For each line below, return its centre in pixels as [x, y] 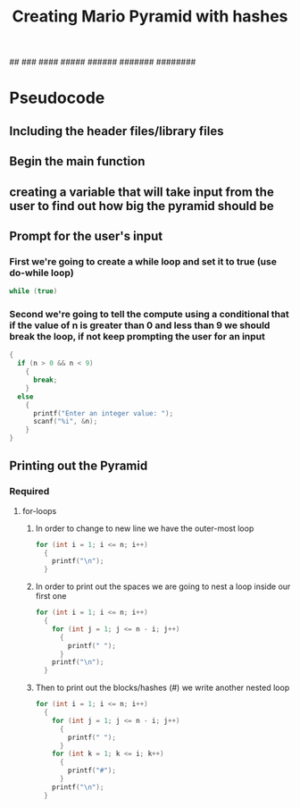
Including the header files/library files [117, 131]
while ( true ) [33, 291]
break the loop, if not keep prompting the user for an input [137, 337]
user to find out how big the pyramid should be [142, 206]
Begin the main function [77, 161]
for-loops [39, 510]
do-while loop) [42, 273]
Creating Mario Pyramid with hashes [150, 17]
